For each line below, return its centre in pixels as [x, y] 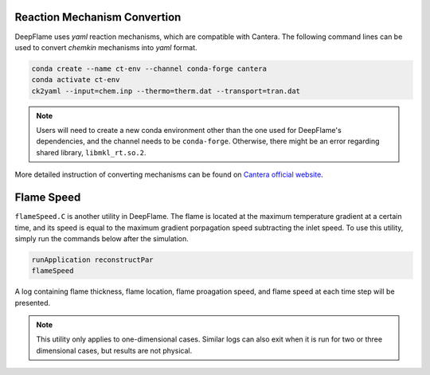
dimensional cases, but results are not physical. [114, 350]
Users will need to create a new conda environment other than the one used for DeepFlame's [189, 131]
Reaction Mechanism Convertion [98, 17]
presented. [33, 303]
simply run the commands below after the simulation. [102, 238]
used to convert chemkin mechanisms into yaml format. [106, 47]
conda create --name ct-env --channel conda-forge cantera [149, 68]
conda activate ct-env [76, 80]
